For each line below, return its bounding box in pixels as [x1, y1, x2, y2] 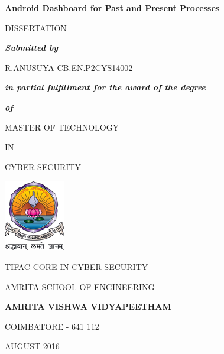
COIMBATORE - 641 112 [5, 320, 99, 332]
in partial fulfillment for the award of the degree [5, 81, 206, 93]
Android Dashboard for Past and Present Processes [5, 2, 220, 14]
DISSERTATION [5, 21, 67, 34]
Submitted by [5, 41, 59, 54]
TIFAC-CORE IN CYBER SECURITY [5, 260, 148, 272]
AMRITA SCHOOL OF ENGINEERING [5, 280, 155, 293]
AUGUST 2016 [5, 340, 60, 352]
